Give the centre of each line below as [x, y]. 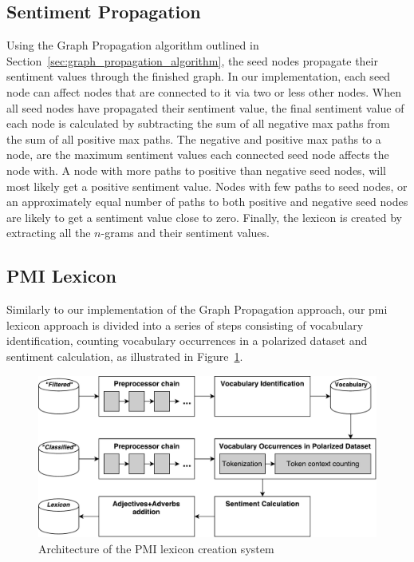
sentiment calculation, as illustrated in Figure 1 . [125, 356]
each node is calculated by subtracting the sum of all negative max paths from [198, 123]
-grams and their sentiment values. [185, 233]
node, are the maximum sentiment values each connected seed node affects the [198, 154]
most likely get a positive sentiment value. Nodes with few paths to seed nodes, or [207, 186]
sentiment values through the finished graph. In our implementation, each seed [199, 76]
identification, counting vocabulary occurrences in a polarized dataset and [187, 340]
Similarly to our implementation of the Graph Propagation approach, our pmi [197, 309]
